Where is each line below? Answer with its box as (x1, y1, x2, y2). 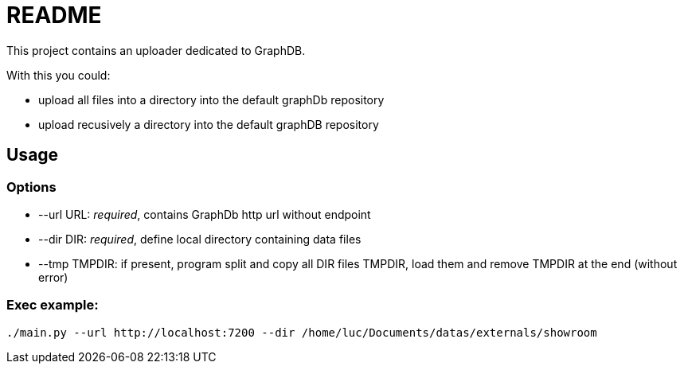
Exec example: (6, 297, 99, 314)
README (6, 2, 102, 29)
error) (38, 270, 68, 284)
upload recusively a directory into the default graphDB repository (38, 117, 379, 131)
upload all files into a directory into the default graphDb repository (38, 92, 385, 107)
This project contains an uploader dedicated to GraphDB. (6, 43, 306, 57)
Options (6, 178, 57, 195)
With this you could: (6, 68, 111, 82)
